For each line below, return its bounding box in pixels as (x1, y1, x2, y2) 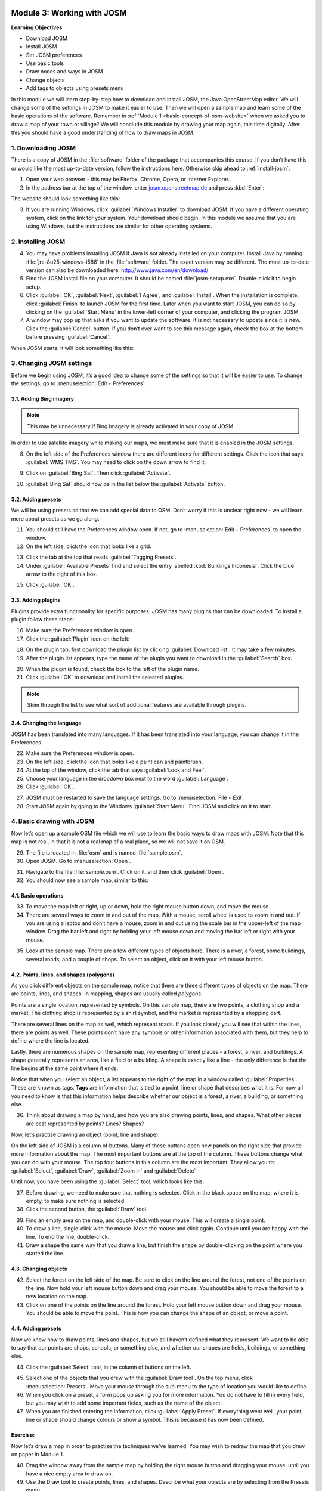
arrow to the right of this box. (26, 570, 98, 577)
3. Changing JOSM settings (11, 359, 92, 367)
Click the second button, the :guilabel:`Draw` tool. (26, 1205, 148, 1213)
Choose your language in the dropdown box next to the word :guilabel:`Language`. (26, 775, 229, 782)
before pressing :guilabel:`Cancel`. (26, 333, 111, 341)
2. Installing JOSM (11, 237, 66, 246)
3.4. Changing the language (11, 719, 82, 727)
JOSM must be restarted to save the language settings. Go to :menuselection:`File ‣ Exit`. (26, 794, 246, 802)
